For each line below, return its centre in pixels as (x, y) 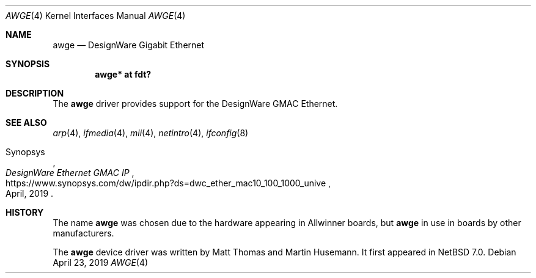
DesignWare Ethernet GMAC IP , (70, 173)
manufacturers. (83, 233)
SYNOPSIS (28, 64)
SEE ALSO (26, 123)
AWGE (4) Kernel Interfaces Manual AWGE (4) (96, 16)
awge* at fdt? (123, 74)
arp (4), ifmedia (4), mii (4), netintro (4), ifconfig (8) (151, 133)
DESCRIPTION (35, 93)
